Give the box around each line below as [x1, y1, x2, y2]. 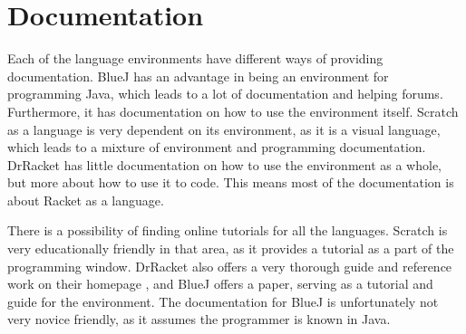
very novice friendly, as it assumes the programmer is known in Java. [7, 310, 391, 329]
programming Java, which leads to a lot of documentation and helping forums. [7, 84, 443, 103]
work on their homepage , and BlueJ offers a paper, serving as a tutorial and [7, 274, 433, 293]
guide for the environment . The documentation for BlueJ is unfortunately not [7, 291, 439, 310]
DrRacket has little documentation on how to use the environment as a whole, [7, 155, 442, 174]
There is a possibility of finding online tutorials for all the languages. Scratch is [7, 221, 448, 240]
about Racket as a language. [7, 190, 164, 209]
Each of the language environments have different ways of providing [7, 49, 383, 68]
